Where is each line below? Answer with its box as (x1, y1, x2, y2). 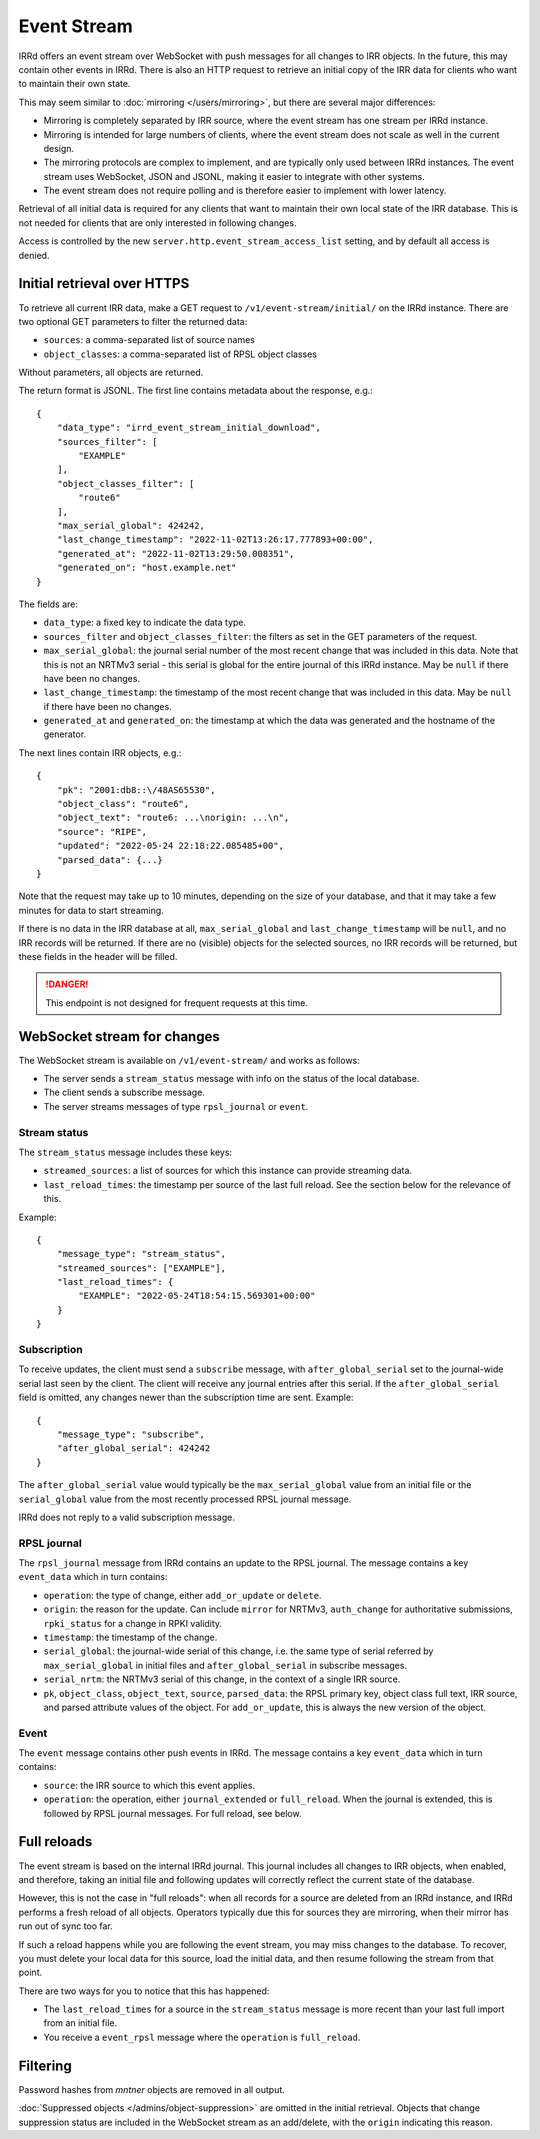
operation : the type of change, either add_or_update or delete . (43, 1589, 322, 1601)
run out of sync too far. (18, 1920, 114, 1932)
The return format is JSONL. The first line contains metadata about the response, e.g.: (18, 385, 374, 397)
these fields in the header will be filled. (18, 950, 178, 962)
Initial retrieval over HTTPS (18, 275, 190, 292)
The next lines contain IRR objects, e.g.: (18, 746, 182, 759)
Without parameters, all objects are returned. (18, 366, 204, 379)
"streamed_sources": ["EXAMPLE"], (56, 1262, 227, 1274)
